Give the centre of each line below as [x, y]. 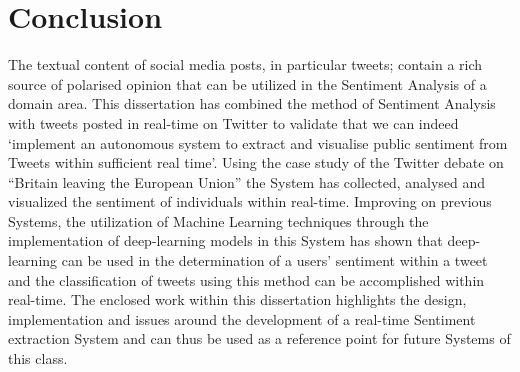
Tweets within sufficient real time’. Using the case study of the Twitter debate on [256, 162]
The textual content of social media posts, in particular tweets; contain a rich [245, 64]
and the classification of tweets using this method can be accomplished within [246, 279]
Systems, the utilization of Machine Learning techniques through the [218, 220]
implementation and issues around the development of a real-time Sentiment [242, 318]
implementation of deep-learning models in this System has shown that [225, 240]
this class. [38, 358]
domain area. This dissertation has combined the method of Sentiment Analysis [252, 103]
